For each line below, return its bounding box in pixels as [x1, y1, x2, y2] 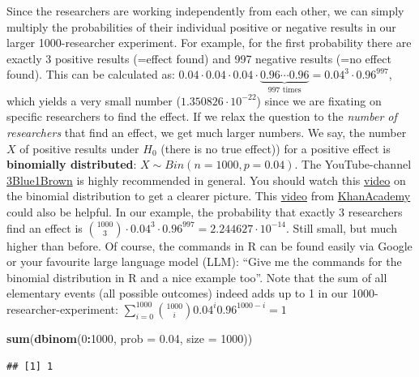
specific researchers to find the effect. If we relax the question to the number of [6, 108, 397, 125]
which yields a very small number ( [6, 92, 181, 109]
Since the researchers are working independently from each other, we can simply [6, 2, 404, 19]
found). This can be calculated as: [6, 66, 175, 83]
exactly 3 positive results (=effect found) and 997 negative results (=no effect [6, 49, 391, 66]
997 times [267, 86, 301, 95]
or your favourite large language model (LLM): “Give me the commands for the [6, 253, 402, 270]
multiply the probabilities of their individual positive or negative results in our [6, 18, 396, 35]
